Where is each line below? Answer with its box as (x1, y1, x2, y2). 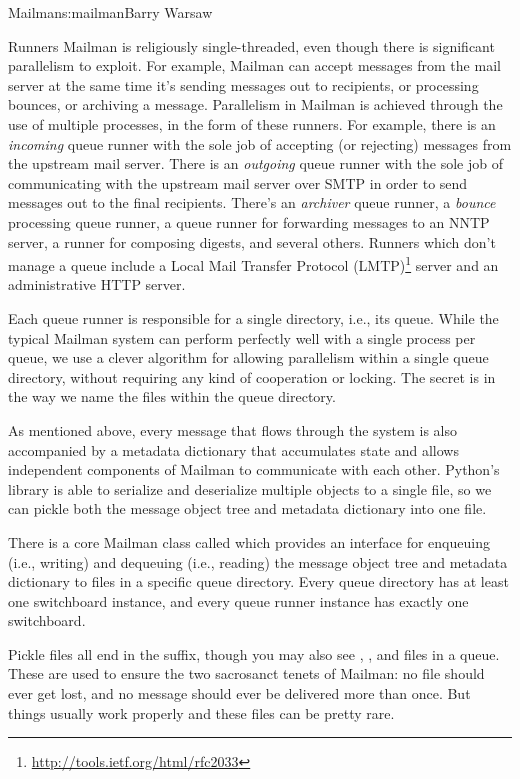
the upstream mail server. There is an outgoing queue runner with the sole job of (8, 153, 504, 174)
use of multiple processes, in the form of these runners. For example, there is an (8, 113, 496, 134)
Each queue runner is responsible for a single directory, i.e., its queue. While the (8, 307, 499, 328)
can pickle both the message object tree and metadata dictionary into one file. (8, 498, 487, 519)
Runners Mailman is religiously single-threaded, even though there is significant (8, 35, 495, 56)
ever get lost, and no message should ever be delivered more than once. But (8, 683, 471, 704)
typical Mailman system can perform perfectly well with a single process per (8, 327, 476, 348)
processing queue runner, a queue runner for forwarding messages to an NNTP (8, 211, 490, 232)
